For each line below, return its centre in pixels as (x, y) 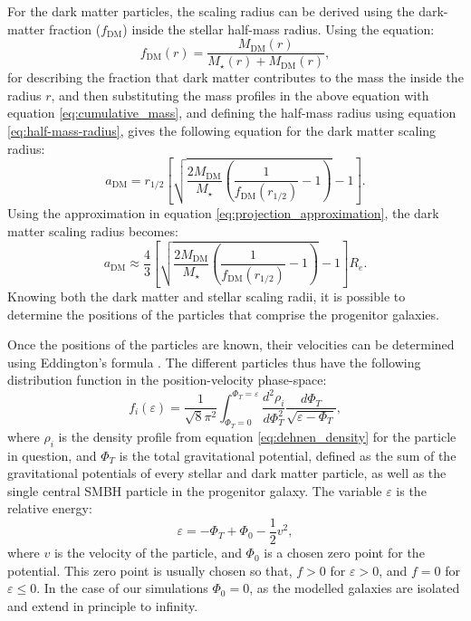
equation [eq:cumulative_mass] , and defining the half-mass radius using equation (232, 113)
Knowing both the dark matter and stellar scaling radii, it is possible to (207, 296)
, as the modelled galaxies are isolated (355, 588)
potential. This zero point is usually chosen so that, (150, 570)
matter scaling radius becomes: (93, 231)
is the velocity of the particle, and (148, 553)
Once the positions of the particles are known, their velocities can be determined (231, 344)
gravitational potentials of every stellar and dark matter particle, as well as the (227, 473)
